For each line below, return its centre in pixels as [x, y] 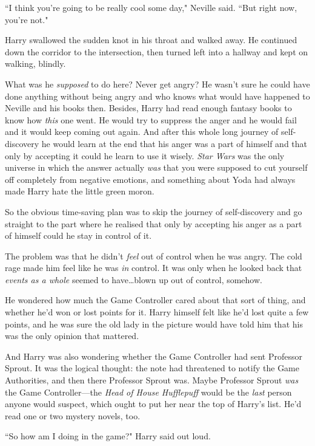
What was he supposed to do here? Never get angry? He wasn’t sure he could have [157, 84]
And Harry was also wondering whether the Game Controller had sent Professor [154, 356]
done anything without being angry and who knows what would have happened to [157, 96]
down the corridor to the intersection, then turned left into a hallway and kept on [157, 51]
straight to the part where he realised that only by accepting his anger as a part [154, 223]
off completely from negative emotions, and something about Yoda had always [150, 179]
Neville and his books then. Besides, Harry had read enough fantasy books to [148, 108]
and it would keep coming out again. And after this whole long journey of [142, 132]
